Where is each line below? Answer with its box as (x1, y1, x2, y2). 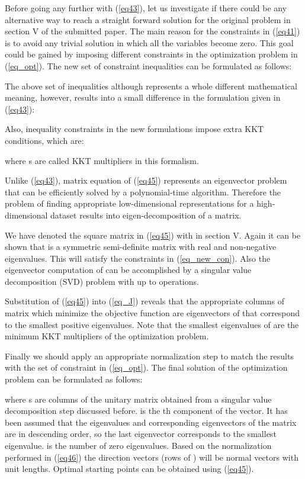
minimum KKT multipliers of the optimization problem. (5, 330, 209, 342)
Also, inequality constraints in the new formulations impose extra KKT (5, 123, 264, 135)
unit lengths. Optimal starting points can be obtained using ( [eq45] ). (5, 462, 254, 475)
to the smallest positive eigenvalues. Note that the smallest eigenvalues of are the (5, 318, 299, 330)
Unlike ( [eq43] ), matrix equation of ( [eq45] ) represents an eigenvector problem (5, 174, 287, 187)
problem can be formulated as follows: (5, 373, 143, 385)
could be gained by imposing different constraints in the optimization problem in (5, 48, 298, 60)
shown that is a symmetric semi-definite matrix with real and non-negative (5, 240, 277, 253)
